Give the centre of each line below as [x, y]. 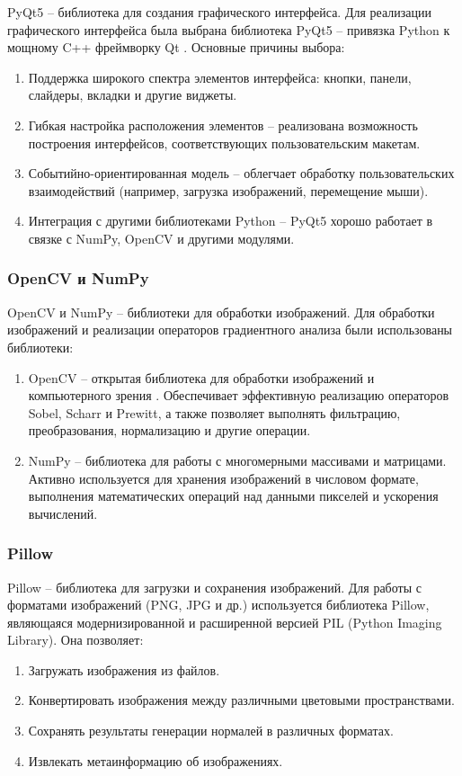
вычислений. [63, 513]
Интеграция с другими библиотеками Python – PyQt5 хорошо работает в [231, 221]
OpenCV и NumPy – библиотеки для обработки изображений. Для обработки [221, 312]
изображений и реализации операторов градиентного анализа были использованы [230, 330]
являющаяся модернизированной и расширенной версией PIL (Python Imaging [225, 622]
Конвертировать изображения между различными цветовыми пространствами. [241, 700]
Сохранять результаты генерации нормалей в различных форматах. [211, 731]
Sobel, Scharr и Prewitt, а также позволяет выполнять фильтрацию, [214, 412]
